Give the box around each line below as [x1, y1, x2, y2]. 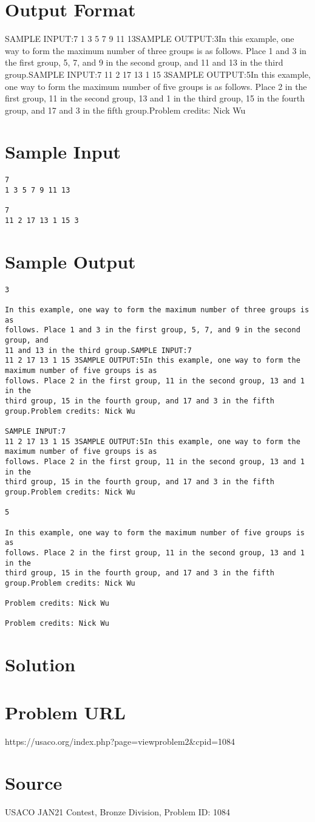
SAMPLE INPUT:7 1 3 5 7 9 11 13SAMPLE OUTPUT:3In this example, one [5, 32, 294, 45]
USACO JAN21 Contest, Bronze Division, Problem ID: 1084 [5, 806, 231, 818]
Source [5, 770, 63, 795]
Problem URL [5, 699, 126, 724]
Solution [5, 652, 76, 677]
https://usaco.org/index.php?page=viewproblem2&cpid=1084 [5, 735, 235, 747]
